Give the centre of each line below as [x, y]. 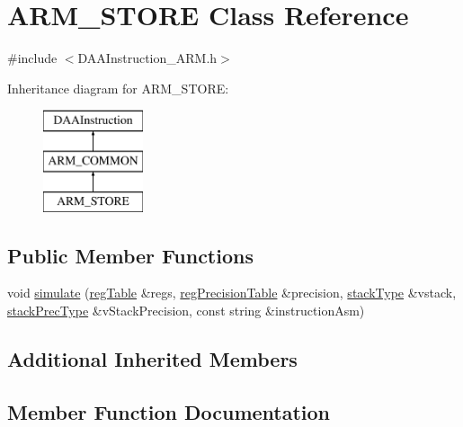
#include [32, 58]
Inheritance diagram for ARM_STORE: [118, 88]
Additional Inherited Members [152, 359]
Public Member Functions [130, 255]
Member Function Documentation [169, 411]
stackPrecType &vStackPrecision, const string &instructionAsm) [186, 311]
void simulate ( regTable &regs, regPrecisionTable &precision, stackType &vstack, [232, 293]
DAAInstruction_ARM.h [147, 58]
